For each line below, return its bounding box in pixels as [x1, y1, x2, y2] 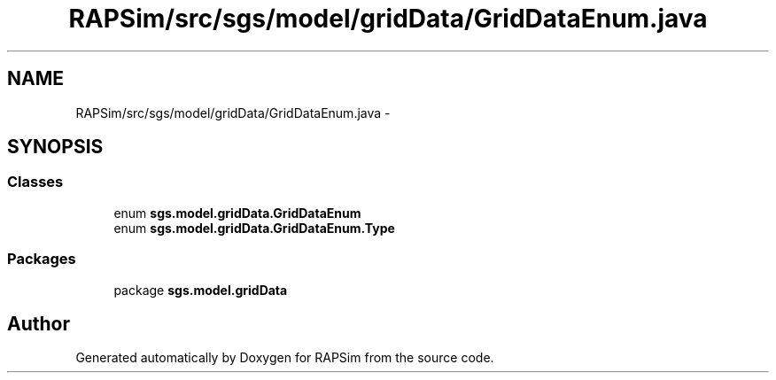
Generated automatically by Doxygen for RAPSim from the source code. [75, 350, 494, 366]
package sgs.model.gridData [113, 282, 288, 298]
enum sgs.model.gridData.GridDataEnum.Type [113, 220, 395, 236]
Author [7, 312, 70, 335]
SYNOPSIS [7, 136, 104, 159]
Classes [7, 173, 64, 191]
